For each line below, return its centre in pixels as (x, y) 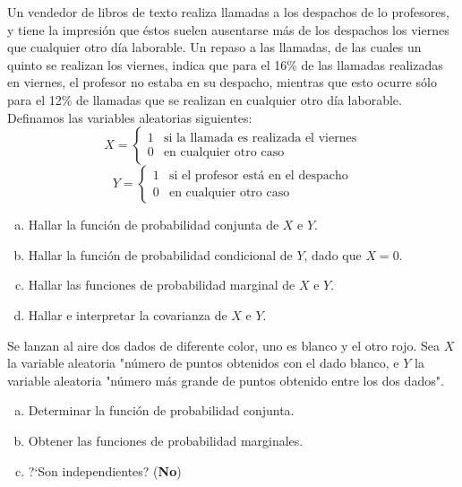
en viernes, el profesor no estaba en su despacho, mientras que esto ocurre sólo (222, 82)
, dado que (333, 254)
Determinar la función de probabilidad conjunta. (161, 410)
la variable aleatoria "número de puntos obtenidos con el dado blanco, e (203, 363)
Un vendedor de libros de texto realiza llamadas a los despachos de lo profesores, (228, 12)
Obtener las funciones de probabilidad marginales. (166, 440)
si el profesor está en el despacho (258, 175)
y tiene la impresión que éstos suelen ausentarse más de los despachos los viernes (228, 29)
